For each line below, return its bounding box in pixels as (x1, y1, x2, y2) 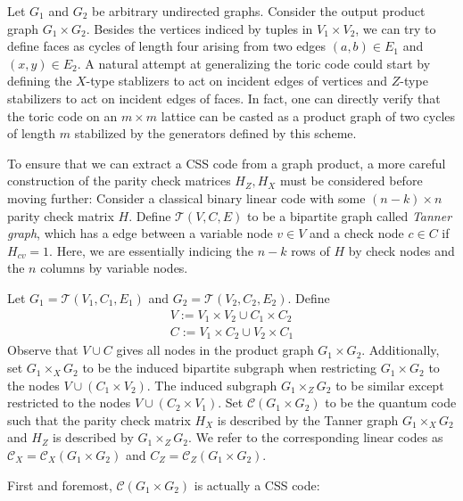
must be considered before (279, 171, 423, 190)
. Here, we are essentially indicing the (49, 241, 253, 259)
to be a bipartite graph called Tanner (247, 206, 452, 225)
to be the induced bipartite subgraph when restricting (82, 358, 377, 377)
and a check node (310, 224, 404, 242)
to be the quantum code (325, 393, 457, 412)
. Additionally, (361, 341, 440, 359)
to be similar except (335, 375, 444, 394)
